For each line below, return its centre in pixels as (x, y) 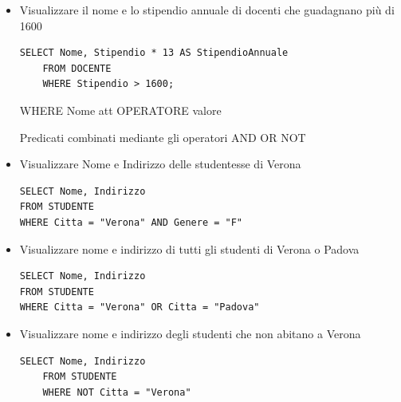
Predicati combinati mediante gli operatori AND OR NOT (163, 137)
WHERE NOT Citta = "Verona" (117, 392)
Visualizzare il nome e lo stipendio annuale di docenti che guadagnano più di (207, 10)
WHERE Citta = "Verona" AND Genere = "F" (131, 222)
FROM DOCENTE (77, 68)
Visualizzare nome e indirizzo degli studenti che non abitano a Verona (190, 333)
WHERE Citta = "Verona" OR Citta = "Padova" (140, 307)
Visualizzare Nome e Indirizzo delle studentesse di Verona (160, 164)
